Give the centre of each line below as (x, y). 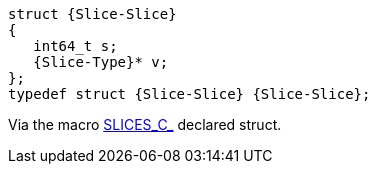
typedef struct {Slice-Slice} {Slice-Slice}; (189, 94)
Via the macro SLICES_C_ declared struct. (145, 124)
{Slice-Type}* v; (101, 62)
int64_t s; (75, 46)
